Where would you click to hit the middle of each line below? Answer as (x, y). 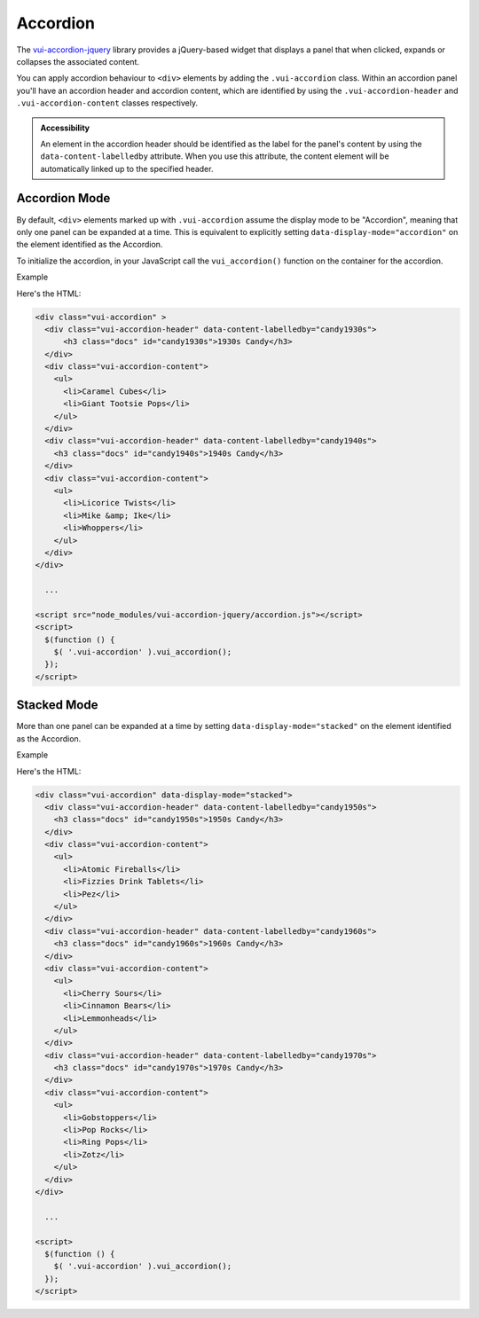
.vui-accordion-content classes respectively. (107, 103)
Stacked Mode (57, 705)
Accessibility (65, 128)
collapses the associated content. (78, 61)
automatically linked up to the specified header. (127, 169)
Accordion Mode (63, 198)
